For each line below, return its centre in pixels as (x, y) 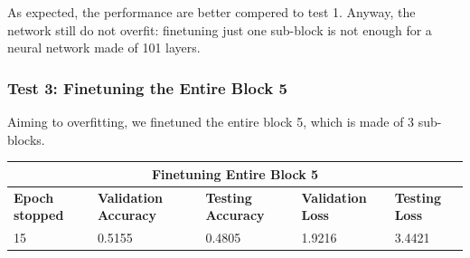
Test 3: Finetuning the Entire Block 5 (147, 87)
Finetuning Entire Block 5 (235, 173)
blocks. (26, 139)
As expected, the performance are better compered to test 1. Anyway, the (211, 12)
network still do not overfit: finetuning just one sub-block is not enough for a (220, 29)
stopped (39, 215)
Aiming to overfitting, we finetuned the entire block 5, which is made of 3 (211, 121)
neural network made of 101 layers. (104, 48)
